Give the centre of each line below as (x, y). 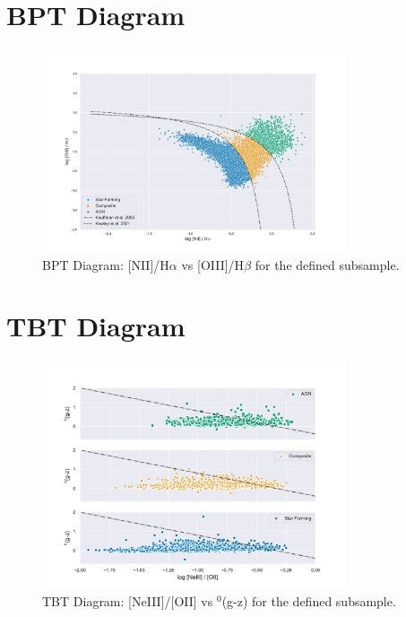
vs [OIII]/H (213, 264)
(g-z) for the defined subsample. (309, 601)
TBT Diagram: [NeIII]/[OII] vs (128, 601)
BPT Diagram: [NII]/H (106, 264)
